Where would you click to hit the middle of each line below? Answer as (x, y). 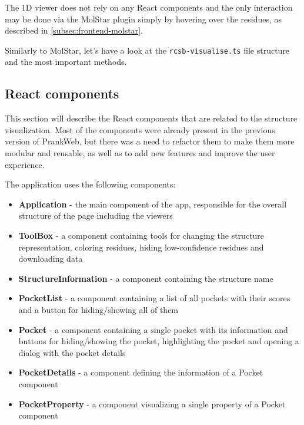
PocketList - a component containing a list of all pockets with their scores (154, 298)
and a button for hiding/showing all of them (98, 309)
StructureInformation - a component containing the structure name (146, 278)
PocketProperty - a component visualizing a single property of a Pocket (152, 403)
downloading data (51, 258)
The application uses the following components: (90, 184)
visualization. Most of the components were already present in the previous (140, 129)
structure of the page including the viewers (96, 215)
